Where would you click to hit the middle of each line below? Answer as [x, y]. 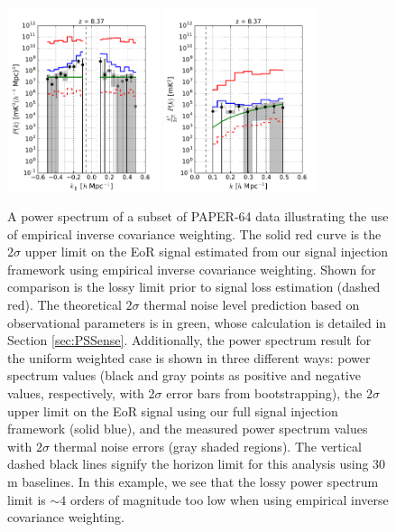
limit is [27, 499]
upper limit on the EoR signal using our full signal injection [173, 411]
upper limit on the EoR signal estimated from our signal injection [207, 252]
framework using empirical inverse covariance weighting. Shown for [192, 269]
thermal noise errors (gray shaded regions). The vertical [207, 446]
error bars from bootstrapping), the [264, 393]
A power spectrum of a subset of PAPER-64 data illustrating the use [198, 216]
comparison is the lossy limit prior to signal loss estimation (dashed [194, 287]
